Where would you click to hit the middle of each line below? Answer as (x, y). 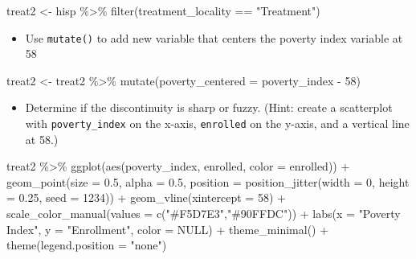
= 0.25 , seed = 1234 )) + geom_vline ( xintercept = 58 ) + (146, 197)
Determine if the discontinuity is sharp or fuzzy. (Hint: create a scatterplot (209, 107)
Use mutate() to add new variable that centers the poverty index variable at (214, 37)
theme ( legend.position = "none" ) (87, 245)
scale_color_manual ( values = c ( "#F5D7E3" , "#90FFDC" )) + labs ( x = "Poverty (204, 214)
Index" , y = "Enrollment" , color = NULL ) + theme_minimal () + (168, 229)
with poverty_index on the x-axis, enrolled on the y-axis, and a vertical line (217, 123)
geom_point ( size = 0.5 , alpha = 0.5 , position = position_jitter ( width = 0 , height (208, 181)
